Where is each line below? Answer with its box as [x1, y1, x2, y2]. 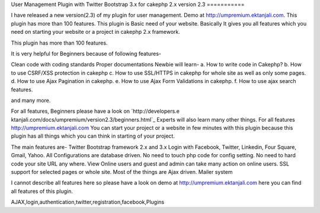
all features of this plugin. [11, 187, 73, 195]
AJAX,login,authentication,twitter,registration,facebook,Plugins [11, 199, 165, 206]
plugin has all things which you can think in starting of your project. [11, 132, 175, 139]
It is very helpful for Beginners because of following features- [11, 50, 161, 57]
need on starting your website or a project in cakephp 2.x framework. [11, 28, 181, 36]
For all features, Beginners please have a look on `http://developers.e [11, 107, 180, 115]
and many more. [11, 97, 51, 104]
